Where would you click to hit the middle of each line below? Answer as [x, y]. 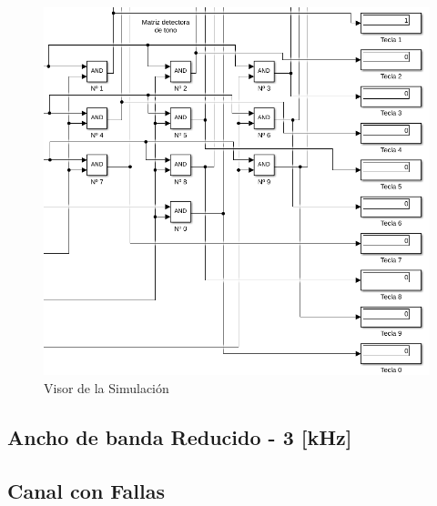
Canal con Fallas [86, 490]
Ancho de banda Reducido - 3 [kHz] [180, 436]
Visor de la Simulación [107, 387]
